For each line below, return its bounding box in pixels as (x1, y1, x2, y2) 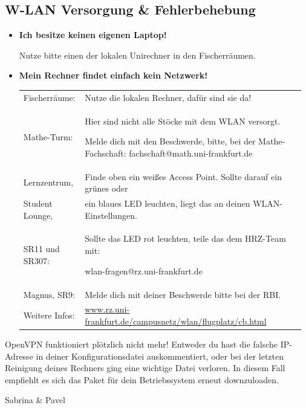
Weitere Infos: (23, 309, 75, 322)
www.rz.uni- (85, 303, 130, 316)
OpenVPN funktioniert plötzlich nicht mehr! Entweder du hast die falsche (5, 338, 278, 351)
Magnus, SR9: (23, 288, 75, 300)
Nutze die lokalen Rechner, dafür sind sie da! (85, 91, 252, 103)
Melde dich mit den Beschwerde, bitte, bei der (85, 135, 256, 147)
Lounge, (23, 209, 53, 221)
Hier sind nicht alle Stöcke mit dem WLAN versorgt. (85, 114, 281, 127)
